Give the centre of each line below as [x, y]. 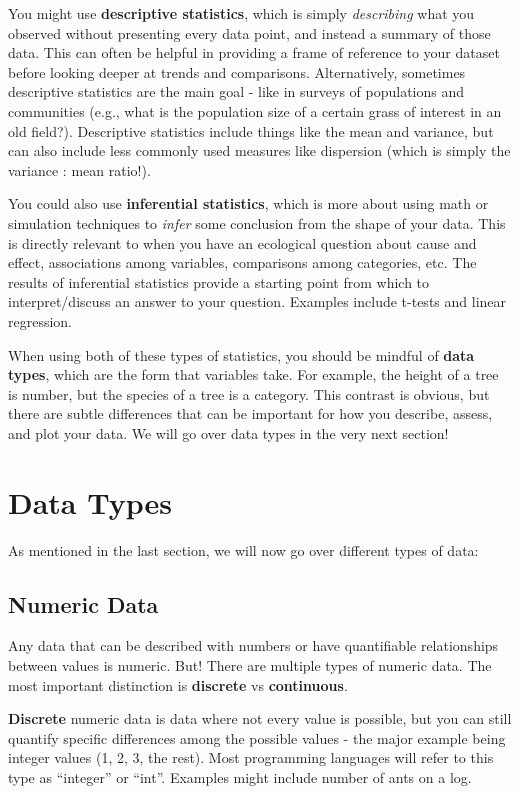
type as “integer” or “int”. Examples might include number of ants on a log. [240, 776]
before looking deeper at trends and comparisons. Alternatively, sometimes [237, 71]
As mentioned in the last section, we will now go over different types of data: [243, 549]
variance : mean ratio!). [79, 169]
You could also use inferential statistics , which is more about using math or [248, 203]
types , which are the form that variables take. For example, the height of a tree [253, 374]
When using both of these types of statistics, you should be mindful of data [241, 354]
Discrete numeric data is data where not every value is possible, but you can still [260, 718]
